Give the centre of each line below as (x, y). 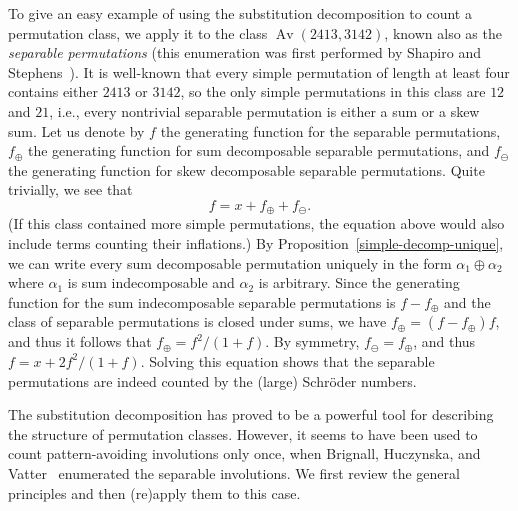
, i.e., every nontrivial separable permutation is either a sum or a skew (264, 110)
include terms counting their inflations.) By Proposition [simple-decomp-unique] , (256, 242)
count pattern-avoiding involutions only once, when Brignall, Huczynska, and (244, 453)
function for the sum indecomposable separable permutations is (202, 301)
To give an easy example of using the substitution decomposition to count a (240, 13)
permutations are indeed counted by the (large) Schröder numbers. (212, 380)
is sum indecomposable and (151, 282)
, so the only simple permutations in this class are (333, 91)
